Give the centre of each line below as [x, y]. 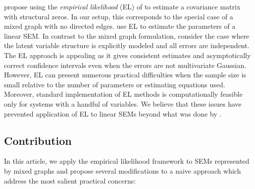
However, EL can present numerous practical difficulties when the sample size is [125, 75]
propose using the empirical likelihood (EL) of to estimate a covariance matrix [122, 6]
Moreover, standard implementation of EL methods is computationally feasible [123, 94]
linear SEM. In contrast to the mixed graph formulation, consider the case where [127, 35]
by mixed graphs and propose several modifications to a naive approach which [123, 170]
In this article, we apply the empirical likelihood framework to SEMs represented [127, 161]
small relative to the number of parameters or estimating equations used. [115, 84]
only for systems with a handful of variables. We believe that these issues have [123, 103]
